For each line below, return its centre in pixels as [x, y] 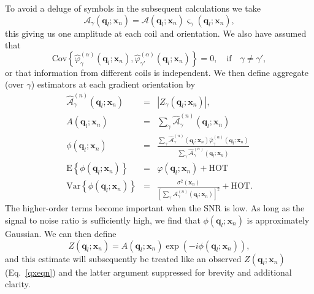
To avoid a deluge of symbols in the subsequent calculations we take [133, 8]
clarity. [18, 284]
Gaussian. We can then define [61, 233]
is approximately [278, 220]
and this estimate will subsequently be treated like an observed [123, 258]
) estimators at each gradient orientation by [113, 84]
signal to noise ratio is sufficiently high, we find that [103, 220]
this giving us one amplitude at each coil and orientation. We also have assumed [156, 33]
